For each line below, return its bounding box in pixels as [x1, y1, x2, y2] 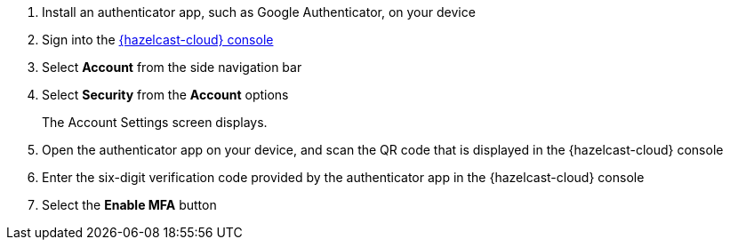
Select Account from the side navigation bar [42, 60, 302, 75]
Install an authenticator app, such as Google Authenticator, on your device [42, 4, 476, 20]
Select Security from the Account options [42, 87, 289, 102]
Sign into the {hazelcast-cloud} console [42, 32, 274, 47]
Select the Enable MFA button [42, 197, 217, 212]
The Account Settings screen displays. [42, 115, 268, 130]
